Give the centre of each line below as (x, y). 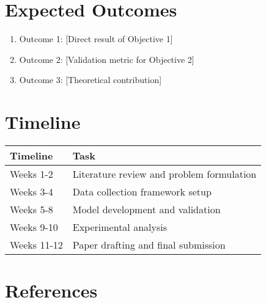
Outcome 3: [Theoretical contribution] (91, 80)
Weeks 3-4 (31, 192)
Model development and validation (146, 210)
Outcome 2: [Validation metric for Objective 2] (107, 59)
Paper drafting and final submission (149, 245)
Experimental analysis (120, 227)
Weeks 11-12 (36, 245)
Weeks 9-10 (34, 227)
